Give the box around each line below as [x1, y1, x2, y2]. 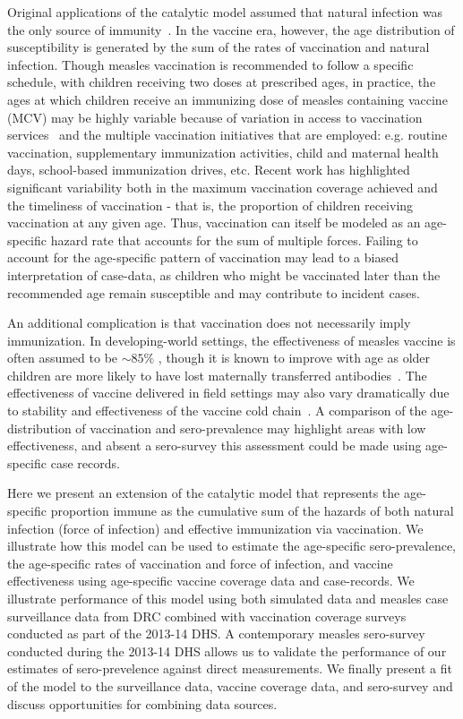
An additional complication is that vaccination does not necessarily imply [7, 313, 411, 332]
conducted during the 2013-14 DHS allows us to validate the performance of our [7, 641, 447, 660]
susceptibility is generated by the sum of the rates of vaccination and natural [7, 38, 430, 56]
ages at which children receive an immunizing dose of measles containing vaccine [7, 90, 448, 108]
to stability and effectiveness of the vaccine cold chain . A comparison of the [7, 401, 427, 420]
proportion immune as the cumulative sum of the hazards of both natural [50, 501, 454, 520]
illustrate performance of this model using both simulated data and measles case [7, 589, 449, 607]
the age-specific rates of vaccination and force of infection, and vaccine [7, 553, 393, 572]
